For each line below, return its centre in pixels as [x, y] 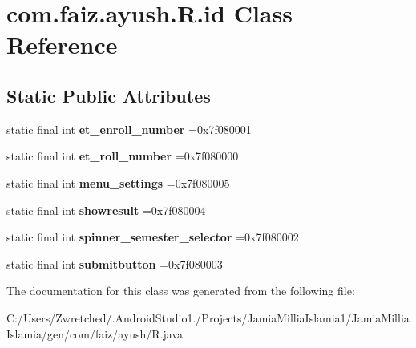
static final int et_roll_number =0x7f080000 [123, 156]
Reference [62, 45]
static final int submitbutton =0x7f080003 [115, 263]
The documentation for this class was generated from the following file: [181, 291]
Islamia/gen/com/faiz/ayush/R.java [95, 333]
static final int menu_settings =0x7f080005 [118, 182]
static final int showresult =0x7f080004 [106, 210]
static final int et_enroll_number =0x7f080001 [129, 129]
